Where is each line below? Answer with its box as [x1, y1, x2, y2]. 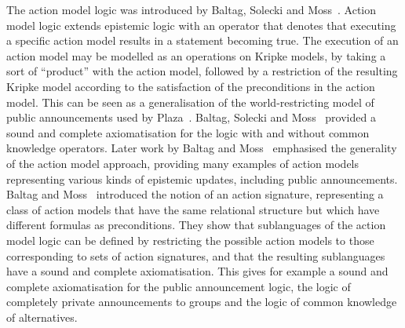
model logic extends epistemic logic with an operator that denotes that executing [6, 16, 396, 33]
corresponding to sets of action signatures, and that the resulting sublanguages [6, 247, 385, 264]
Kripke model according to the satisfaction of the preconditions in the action [6, 78, 375, 94]
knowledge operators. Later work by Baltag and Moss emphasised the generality [6, 140, 397, 156]
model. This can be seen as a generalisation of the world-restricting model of [6, 93, 374, 110]
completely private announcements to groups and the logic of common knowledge [6, 293, 397, 310]
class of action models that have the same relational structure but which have [6, 201, 380, 217]
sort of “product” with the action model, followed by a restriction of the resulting [6, 63, 398, 79]
